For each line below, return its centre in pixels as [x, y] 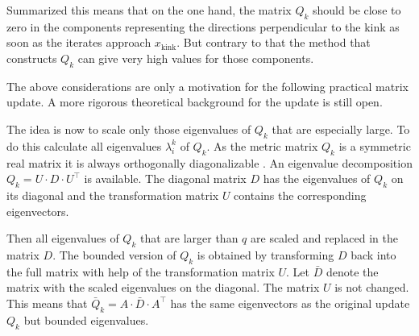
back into [373, 254]
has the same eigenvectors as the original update [290, 303]
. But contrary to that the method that [274, 42]
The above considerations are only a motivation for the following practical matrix [207, 86]
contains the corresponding [300, 195]
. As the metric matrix [262, 145]
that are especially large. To [341, 129]
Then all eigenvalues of [63, 238]
